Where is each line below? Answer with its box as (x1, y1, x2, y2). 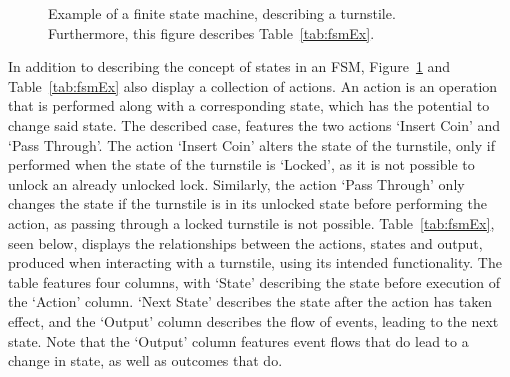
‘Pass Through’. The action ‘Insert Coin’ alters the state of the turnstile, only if (8, 134, 495, 155)
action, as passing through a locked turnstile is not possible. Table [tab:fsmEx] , (8, 212, 495, 233)
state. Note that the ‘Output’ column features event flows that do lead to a (8, 330, 469, 351)
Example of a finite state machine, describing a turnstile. (48, 3, 396, 23)
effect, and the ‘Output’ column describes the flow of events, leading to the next (8, 310, 499, 331)
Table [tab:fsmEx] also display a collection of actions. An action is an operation (8, 75, 498, 96)
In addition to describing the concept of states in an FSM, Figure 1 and (8, 56, 451, 77)
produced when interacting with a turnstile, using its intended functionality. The (8, 252, 502, 273)
